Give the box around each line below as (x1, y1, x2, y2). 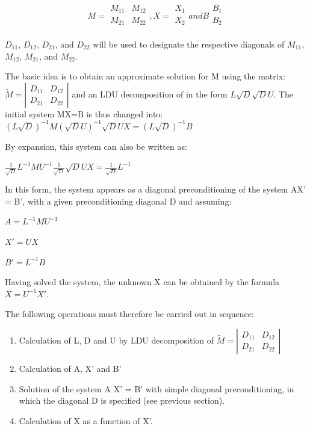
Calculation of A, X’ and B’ (19, 362, 122, 374)
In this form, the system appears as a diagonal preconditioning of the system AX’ (5, 183, 306, 196)
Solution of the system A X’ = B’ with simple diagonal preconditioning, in (19, 382, 294, 395)
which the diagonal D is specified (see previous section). (19, 394, 225, 407)
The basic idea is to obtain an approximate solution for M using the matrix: (5, 70, 285, 82)
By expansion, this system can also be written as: (5, 140, 187, 152)
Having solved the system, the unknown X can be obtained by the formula (5, 276, 280, 288)
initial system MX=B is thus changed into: (5, 107, 163, 120)
